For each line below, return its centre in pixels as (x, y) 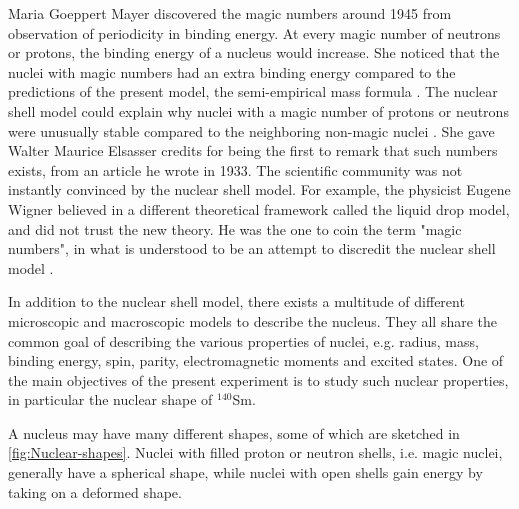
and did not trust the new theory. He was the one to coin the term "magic (235, 228)
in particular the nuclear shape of (110, 399)
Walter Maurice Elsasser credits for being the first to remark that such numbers (253, 150)
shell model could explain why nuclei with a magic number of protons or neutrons (258, 110)
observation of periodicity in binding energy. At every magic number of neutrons (254, 32)
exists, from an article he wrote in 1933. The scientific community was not (235, 169)
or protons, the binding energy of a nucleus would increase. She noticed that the (254, 52)
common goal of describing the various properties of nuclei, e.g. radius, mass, (243, 340)
